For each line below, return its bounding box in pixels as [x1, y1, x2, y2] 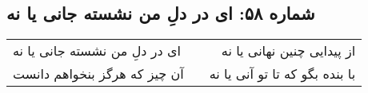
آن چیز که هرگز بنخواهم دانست [13, 64, 184, 83]
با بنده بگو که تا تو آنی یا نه [209, 64, 356, 83]
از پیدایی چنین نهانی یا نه [221, 41, 356, 60]
